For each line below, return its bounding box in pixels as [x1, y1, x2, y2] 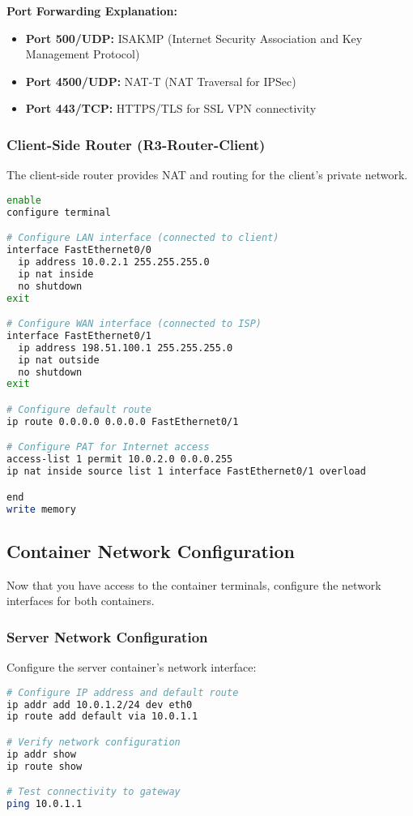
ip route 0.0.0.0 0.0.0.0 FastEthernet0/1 [6, 415, 239, 427]
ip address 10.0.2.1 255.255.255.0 [18, 256, 210, 268]
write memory [6, 503, 76, 515]
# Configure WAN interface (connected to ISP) [6, 318, 262, 330]
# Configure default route [6, 404, 151, 415]
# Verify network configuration [6, 736, 181, 748]
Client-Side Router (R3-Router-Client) [6, 134, 266, 154]
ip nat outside [18, 354, 100, 366]
